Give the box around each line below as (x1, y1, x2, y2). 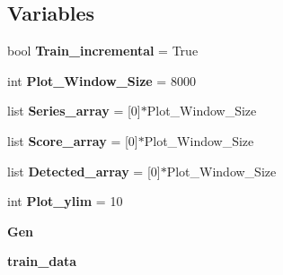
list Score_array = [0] (7, 131, 138, 150)
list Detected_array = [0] (7, 161, 161, 180)
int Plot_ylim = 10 (7, 192, 123, 211)
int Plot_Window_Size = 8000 (7, 71, 196, 90)
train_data (7, 252, 77, 271)
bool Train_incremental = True (7, 41, 199, 60)
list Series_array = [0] (7, 101, 141, 120)
